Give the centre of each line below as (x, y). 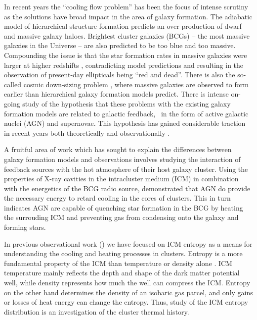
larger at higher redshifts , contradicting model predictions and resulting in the (124, 65)
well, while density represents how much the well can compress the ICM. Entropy (127, 283)
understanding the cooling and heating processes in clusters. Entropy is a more (123, 253)
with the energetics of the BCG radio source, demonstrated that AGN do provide (127, 188)
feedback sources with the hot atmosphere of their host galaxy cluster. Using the (126, 169)
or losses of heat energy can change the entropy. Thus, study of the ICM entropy (126, 302)
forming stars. (25, 227)
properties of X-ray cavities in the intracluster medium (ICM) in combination (121, 179)
